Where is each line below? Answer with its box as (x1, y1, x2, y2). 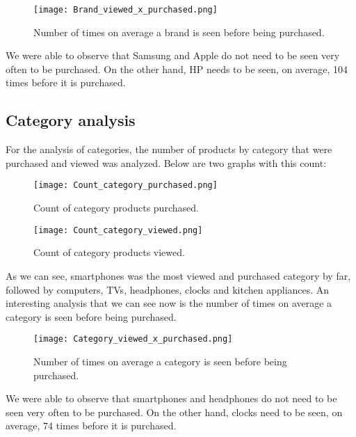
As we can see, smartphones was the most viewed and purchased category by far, (6, 268, 351, 283)
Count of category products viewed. (33, 245, 185, 260)
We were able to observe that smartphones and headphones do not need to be (6, 391, 337, 406)
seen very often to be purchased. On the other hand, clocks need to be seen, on (6, 404, 343, 419)
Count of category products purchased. (33, 200, 199, 215)
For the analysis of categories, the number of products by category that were (6, 142, 332, 157)
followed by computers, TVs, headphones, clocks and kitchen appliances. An (6, 282, 330, 296)
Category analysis (6, 109, 136, 131)
